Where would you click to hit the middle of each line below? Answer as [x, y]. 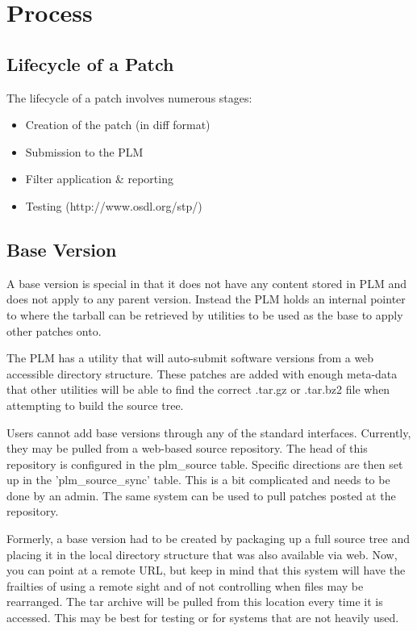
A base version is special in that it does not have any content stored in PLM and [206, 283]
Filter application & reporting [99, 179]
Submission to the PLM [84, 151]
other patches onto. [54, 330]
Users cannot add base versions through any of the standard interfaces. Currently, [209, 432]
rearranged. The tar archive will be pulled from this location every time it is [195, 602]
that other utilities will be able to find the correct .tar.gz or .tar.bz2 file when [198, 389]
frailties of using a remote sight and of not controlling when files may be [185, 585]
